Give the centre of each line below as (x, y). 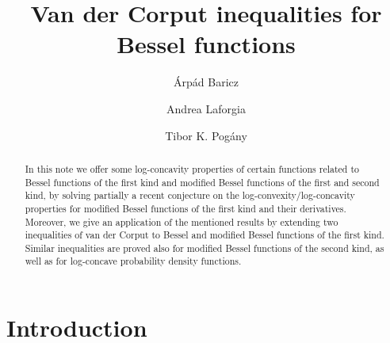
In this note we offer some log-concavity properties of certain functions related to (192, 168)
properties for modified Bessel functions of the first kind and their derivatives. (185, 208)
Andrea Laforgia (206, 108)
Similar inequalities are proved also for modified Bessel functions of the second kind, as (205, 248)
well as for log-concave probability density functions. (133, 261)
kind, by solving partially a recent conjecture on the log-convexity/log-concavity (190, 195)
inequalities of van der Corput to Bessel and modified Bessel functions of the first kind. (205, 235)
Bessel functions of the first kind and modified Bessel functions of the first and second (202, 182)
